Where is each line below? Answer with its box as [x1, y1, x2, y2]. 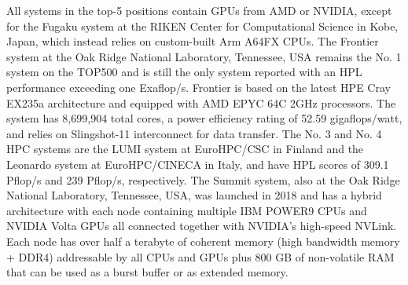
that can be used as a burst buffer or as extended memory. [6, 264, 289, 280]
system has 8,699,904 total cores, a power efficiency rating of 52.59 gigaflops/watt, [6, 110, 402, 126]
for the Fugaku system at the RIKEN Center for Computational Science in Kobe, [6, 17, 399, 34]
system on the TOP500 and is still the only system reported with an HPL [6, 64, 362, 80]
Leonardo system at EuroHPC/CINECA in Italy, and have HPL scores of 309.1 [6, 155, 389, 172]
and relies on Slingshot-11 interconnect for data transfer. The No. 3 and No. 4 [6, 125, 382, 141]
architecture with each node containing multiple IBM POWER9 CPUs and [6, 202, 367, 218]
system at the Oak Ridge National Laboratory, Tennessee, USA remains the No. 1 [6, 48, 402, 64]
